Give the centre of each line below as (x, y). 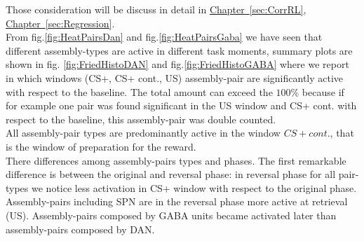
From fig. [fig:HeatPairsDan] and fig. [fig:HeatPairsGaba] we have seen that (164, 37)
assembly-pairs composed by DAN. (80, 229)
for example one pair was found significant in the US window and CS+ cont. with (181, 105)
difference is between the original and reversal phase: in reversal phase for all (171, 174)
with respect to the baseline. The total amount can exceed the (139, 91)
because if (323, 91)
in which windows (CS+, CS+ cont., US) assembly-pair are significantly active (175, 77)
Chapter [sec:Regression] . (60, 23)
